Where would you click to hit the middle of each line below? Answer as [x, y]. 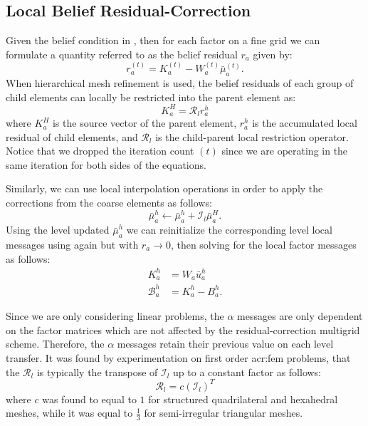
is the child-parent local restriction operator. [252, 136]
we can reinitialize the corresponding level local [229, 230]
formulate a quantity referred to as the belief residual [122, 54]
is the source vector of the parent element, [144, 123]
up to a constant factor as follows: [247, 372]
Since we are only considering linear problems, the [115, 316]
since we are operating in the [285, 151]
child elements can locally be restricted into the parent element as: [151, 97]
